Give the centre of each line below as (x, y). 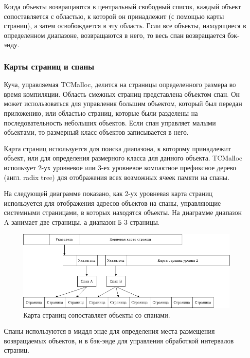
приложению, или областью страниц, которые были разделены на (101, 113)
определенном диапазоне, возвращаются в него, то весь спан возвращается (115, 35)
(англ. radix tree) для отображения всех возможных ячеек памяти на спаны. (117, 177)
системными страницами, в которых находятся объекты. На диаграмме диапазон (123, 212)
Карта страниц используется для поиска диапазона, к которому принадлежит (117, 148)
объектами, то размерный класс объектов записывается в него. (96, 132)
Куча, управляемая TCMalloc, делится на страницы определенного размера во (120, 84)
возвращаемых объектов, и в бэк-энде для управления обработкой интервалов (119, 340)
